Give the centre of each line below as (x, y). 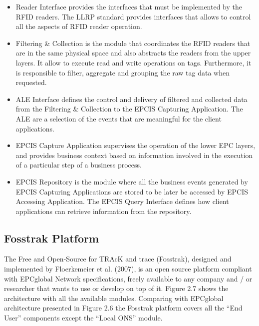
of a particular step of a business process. (79, 165)
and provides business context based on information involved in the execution (134, 155)
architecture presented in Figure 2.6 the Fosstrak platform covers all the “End (123, 308)
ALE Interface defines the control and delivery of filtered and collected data (131, 99)
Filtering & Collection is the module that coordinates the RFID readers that (133, 43)
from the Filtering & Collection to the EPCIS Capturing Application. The (129, 109)
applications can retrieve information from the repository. (104, 211)
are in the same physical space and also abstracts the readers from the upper (133, 53)
